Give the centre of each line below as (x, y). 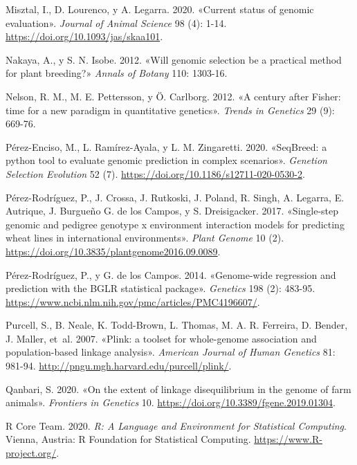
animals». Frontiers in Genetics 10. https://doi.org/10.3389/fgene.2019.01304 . (171, 402)
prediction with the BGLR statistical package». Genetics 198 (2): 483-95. (161, 288)
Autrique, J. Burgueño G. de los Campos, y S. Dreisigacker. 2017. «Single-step (172, 211)
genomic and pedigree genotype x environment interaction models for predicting (175, 224)
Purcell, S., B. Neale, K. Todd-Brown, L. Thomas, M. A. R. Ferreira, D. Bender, (177, 325)
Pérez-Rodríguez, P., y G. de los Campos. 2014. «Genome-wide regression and (171, 274)
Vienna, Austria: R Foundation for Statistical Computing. (128, 439)
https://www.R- (288, 439)
